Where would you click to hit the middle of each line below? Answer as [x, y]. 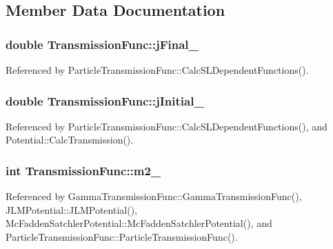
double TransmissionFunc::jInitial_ [105, 100]
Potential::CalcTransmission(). [70, 140]
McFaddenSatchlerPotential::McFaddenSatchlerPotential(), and [139, 223]
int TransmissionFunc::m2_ [83, 170]
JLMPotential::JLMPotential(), [71, 209]
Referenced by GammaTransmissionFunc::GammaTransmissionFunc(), [154, 196]
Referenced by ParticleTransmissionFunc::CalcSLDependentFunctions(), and [166, 126]
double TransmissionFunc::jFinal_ [102, 44]
